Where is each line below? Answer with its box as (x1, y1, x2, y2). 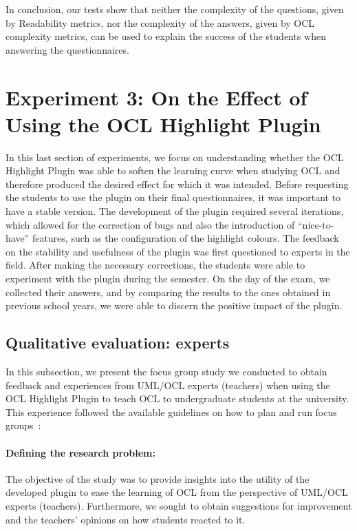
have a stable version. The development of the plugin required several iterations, (6, 204, 344, 218)
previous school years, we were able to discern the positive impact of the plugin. (6, 298, 343, 313)
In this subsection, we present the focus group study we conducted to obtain (6, 364, 327, 379)
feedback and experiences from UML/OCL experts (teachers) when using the (6, 377, 330, 392)
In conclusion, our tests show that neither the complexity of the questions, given (6, 2, 344, 16)
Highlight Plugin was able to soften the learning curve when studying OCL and (6, 163, 340, 178)
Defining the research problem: (6, 445, 155, 459)
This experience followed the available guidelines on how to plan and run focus (6, 404, 337, 419)
